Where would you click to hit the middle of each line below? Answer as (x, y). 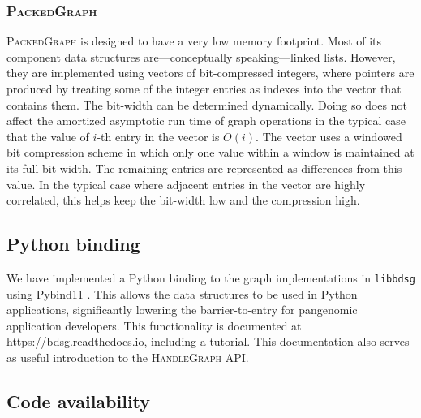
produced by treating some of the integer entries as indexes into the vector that (204, 88)
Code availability (79, 401)
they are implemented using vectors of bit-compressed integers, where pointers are (210, 73)
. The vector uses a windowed (329, 136)
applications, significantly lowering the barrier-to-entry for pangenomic (182, 310)
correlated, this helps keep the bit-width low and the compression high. (183, 200)
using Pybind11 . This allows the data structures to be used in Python (182, 293)
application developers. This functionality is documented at (154, 325)
